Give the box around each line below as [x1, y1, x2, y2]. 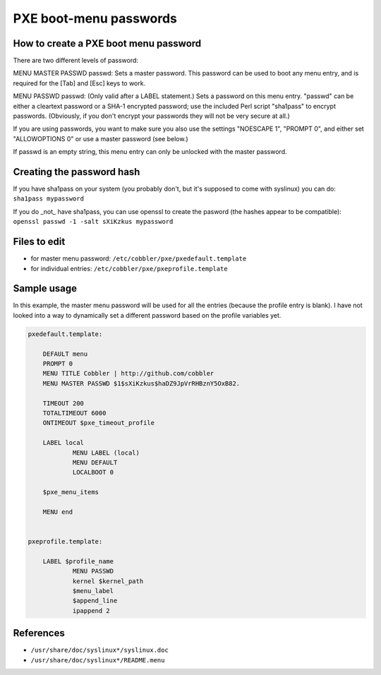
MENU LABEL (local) [72, 448, 140, 457]
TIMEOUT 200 [42, 399, 85, 407]
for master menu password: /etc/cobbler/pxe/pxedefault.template [30, 254, 247, 263]
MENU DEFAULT [72, 458, 118, 466]
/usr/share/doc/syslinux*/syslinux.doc [30, 646, 169, 655]
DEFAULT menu [42, 350, 88, 358]
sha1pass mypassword [13, 195, 85, 203]
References [13, 627, 65, 639]
